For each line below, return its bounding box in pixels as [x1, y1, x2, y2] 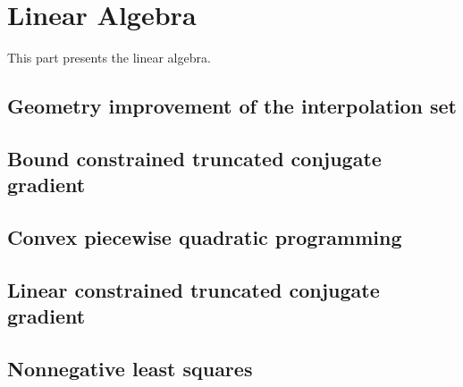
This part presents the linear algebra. [7, 48, 211, 67]
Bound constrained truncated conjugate [7, 144, 382, 172]
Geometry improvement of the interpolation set [7, 92, 458, 120]
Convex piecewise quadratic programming [7, 223, 402, 251]
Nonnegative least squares [7, 355, 253, 383]
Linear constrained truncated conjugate [7, 275, 380, 303]
